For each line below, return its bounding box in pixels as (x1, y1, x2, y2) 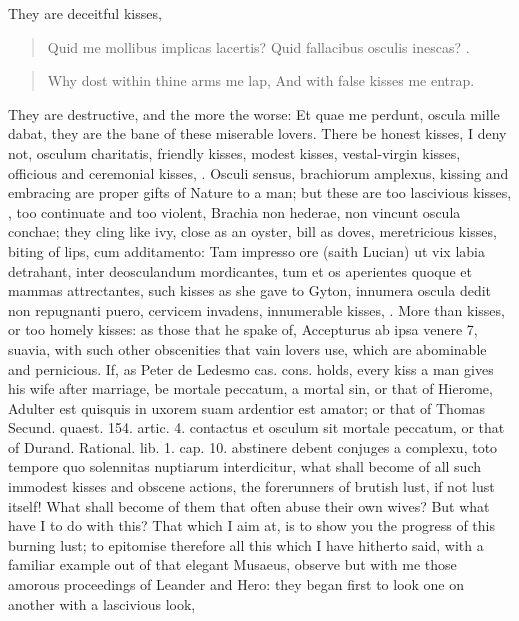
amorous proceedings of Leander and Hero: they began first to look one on (8, 574, 465, 595)
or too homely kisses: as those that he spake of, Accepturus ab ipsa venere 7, (8, 319, 478, 340)
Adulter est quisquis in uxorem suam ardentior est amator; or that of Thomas (8, 397, 486, 418)
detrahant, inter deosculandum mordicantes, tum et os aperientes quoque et (8, 260, 473, 281)
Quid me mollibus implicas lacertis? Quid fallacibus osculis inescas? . (47, 36, 470, 57)
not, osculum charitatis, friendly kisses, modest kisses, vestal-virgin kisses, (8, 142, 461, 163)
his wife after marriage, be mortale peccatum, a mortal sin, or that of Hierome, (8, 378, 493, 399)
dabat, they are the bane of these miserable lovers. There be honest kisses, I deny (8, 123, 507, 144)
